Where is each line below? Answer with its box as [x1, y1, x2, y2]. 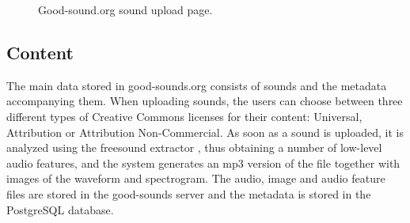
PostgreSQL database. [6, 201, 114, 217]
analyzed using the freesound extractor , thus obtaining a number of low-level [6, 139, 382, 156]
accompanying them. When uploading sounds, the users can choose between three [6, 93, 403, 109]
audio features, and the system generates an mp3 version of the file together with [6, 154, 401, 171]
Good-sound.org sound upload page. [38, 2, 213, 17]
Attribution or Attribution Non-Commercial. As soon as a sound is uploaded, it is [6, 123, 404, 140]
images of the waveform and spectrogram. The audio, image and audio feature [6, 170, 385, 187]
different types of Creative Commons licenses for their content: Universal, [6, 108, 363, 124]
